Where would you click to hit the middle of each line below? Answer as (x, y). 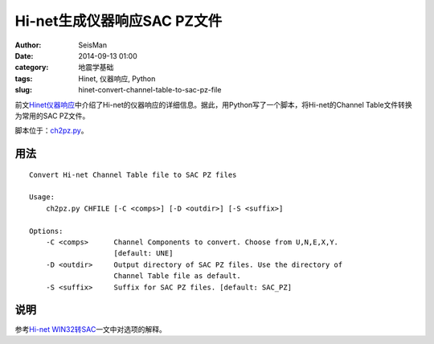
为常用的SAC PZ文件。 (52, 116)
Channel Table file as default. (177, 276)
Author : (28, 45)
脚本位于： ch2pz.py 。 (51, 131)
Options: (46, 231)
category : (32, 68)
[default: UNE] (143, 254)
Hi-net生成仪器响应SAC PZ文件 (119, 21)
